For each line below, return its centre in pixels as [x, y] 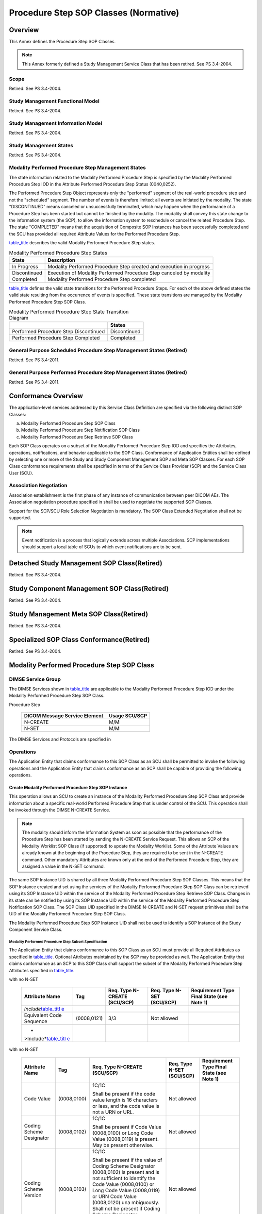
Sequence [36, 1021]
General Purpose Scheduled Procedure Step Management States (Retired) [98, 350]
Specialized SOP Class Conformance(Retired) [79, 639]
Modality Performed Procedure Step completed [102, 279]
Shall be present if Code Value [127, 1127]
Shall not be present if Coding [126, 1208]
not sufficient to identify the [124, 1178]
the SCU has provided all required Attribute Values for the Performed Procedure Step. [94, 234]
